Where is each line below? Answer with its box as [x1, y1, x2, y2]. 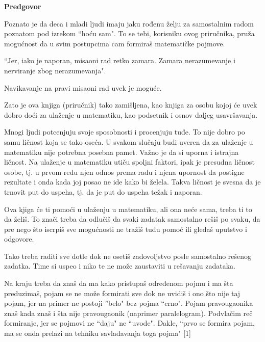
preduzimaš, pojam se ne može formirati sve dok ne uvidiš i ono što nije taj [4, 287, 240, 298]
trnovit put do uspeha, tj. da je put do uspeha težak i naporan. [4, 186, 202, 197]
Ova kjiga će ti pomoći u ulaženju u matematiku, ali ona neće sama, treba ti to [4, 203, 252, 214]
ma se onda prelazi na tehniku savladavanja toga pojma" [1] [4, 328, 191, 338]
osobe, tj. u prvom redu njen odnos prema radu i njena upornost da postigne [4, 166, 245, 177]
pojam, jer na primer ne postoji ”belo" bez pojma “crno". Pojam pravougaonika [4, 298, 253, 308]
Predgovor [4, 1, 41, 11]
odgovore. [4, 233, 34, 244]
